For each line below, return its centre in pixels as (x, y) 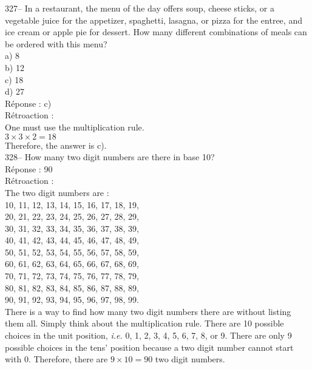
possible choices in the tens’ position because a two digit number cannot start (149, 347)
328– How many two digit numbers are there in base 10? (110, 157)
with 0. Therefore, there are (56, 359)
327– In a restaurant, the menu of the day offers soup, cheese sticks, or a (140, 8)
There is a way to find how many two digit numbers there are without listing (148, 311)
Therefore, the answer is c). (56, 145)
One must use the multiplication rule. (75, 127)
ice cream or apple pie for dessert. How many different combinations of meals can (156, 32)
